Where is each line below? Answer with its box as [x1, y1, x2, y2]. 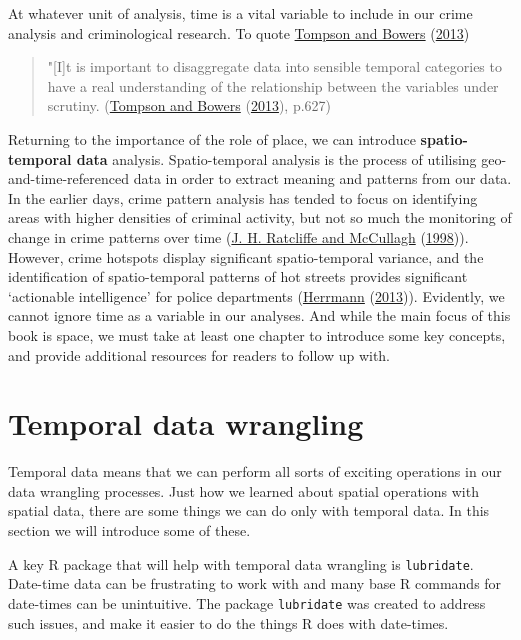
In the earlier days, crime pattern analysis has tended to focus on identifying [8, 187, 478, 208]
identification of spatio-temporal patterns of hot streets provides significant [8, 266, 468, 287]
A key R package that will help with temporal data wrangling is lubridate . [8, 553, 474, 574]
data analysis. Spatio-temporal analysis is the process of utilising [76, 148, 477, 169]
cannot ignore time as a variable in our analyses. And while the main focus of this [8, 305, 511, 326]
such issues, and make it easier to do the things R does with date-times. [8, 612, 449, 633]
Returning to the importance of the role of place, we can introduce [8, 128, 416, 149]
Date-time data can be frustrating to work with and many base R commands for [8, 573, 502, 594]
